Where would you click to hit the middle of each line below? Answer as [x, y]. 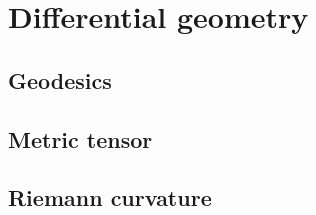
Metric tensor [80, 138]
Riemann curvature [110, 197]
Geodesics [60, 79]
